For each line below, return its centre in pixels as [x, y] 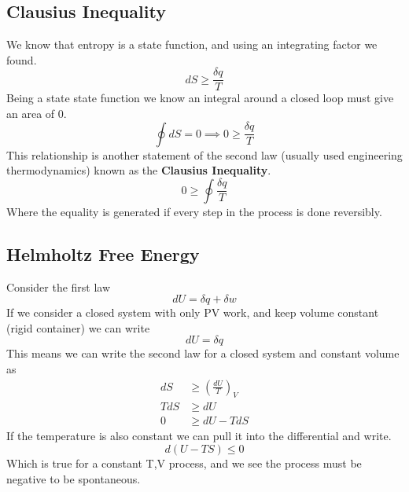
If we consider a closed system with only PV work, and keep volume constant [193, 312]
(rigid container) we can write [78, 327]
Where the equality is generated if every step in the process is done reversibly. [194, 211]
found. [22, 59]
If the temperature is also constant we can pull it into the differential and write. [199, 436]
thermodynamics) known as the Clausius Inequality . [139, 170]
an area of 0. [37, 114]
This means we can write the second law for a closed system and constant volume [203, 353]
